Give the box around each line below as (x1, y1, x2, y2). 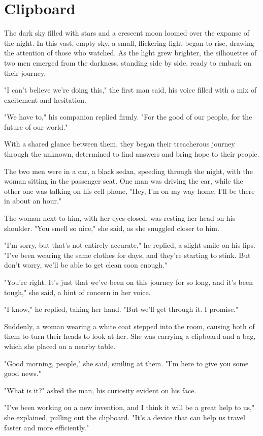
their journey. (4, 67, 46, 78)
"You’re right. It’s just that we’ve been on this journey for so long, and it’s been (4, 277, 253, 287)
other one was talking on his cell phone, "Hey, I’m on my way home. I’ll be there (4, 185, 255, 196)
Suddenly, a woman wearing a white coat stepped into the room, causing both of (4, 321, 255, 331)
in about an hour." (4, 195, 62, 206)
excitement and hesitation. (4, 94, 86, 105)
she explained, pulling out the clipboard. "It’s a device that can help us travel (4, 412, 245, 422)
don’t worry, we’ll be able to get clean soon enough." (4, 259, 168, 270)
